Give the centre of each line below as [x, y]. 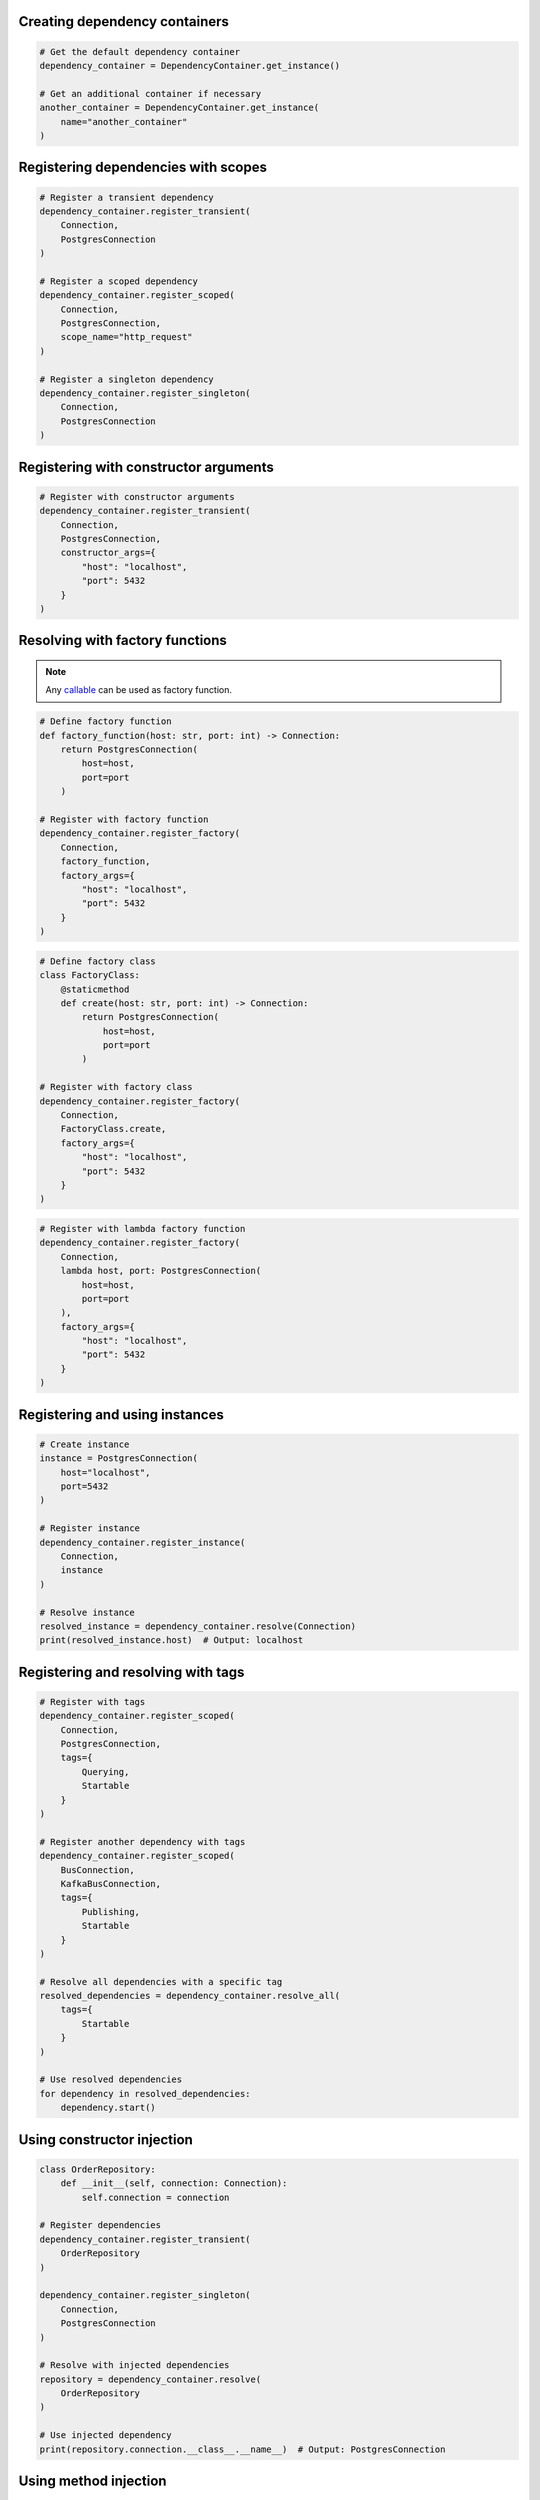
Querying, [105, 1771]
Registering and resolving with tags [131, 1671]
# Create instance [84, 1444]
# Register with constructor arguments [137, 496]
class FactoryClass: [89, 975]
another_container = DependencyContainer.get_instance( [179, 108]
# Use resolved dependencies [111, 2079]
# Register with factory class [116, 1087]
